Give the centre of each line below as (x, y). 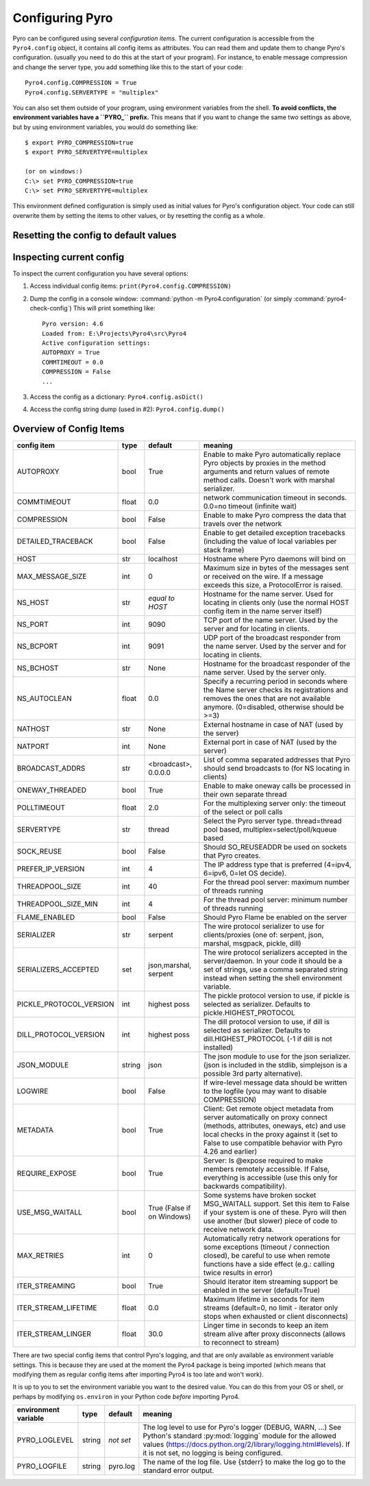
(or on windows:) (54, 172)
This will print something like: (114, 308)
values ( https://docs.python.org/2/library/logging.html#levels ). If (247, 1444)
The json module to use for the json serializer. (277, 1056)
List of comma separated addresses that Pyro (277, 760)
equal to (161, 598)
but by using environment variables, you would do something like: (106, 127)
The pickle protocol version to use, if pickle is (276, 995)
